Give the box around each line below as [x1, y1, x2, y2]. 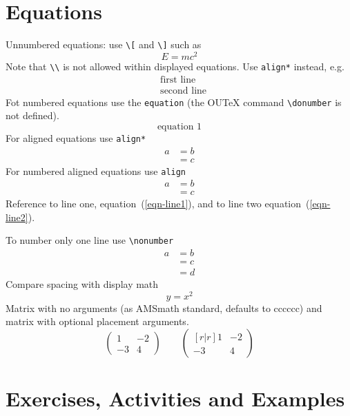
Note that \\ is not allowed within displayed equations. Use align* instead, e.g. [6, 59, 344, 73]
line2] [6, 209, 28, 224]
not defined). [6, 108, 59, 123]
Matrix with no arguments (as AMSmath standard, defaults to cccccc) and [6, 300, 322, 315]
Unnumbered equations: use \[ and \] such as [6, 37, 202, 52]
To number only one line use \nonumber [6, 233, 174, 247]
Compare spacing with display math [6, 277, 159, 291]
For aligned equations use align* [6, 130, 146, 145]
